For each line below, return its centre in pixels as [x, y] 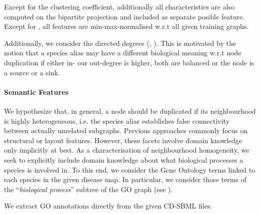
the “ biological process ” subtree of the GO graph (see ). [88, 189]
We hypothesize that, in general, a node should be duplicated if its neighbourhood [130, 110]
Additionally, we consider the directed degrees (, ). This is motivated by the [120, 43]
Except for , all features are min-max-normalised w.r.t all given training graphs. [126, 26]
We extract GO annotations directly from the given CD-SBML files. [108, 206]
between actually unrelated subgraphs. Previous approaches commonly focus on [126, 130]
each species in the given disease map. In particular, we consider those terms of [125, 179]
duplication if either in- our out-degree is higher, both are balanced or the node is [129, 62]
